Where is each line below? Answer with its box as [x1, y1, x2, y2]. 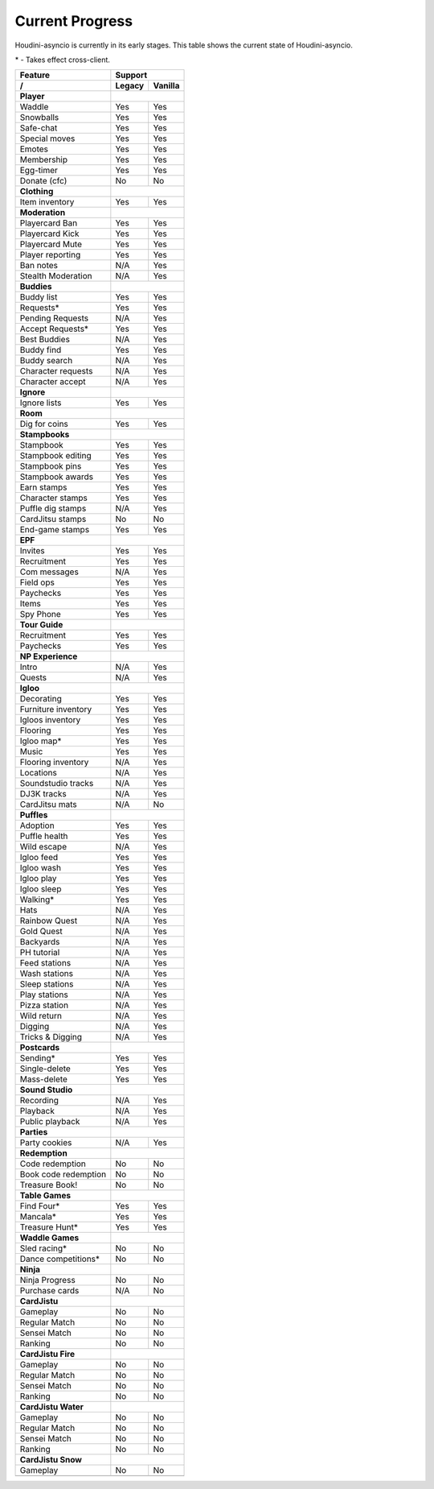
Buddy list [19, 292, 58, 303]
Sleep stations [19, 978, 74, 990]
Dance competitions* [19, 1253, 100, 1264]
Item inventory [19, 196, 75, 208]
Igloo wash [19, 862, 62, 874]
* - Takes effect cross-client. [14, 55, 110, 64]
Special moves [19, 133, 76, 144]
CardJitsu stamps [19, 514, 87, 525]
